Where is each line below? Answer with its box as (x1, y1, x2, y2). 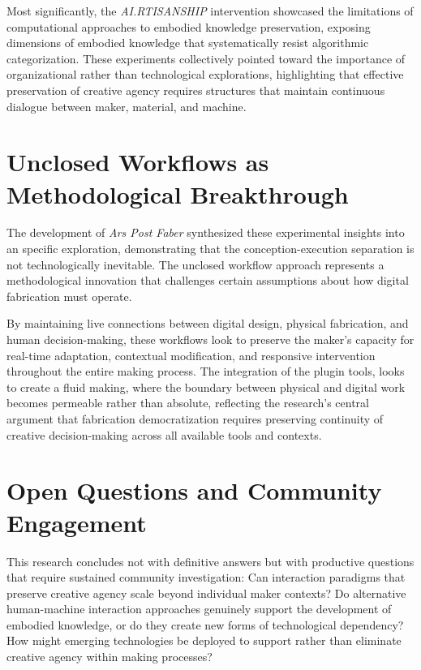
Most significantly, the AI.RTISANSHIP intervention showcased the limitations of (6, 2, 414, 19)
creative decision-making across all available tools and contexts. (6, 426, 322, 443)
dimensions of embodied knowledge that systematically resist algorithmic (6, 34, 369, 51)
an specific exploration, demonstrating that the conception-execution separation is (6, 240, 415, 257)
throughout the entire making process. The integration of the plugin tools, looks (6, 363, 405, 380)
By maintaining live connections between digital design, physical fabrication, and (6, 315, 409, 332)
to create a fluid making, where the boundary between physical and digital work (6, 378, 406, 395)
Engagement (6, 505, 147, 539)
